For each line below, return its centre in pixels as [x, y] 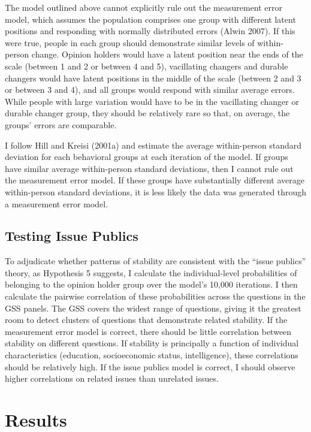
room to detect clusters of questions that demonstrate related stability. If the [146, 320]
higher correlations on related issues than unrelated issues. [112, 378]
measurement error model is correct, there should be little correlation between [148, 331]
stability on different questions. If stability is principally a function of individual [152, 343]
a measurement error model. [57, 203]
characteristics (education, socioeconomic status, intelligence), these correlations [152, 355]
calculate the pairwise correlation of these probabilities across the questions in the [155, 296]
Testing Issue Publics [72, 236]
